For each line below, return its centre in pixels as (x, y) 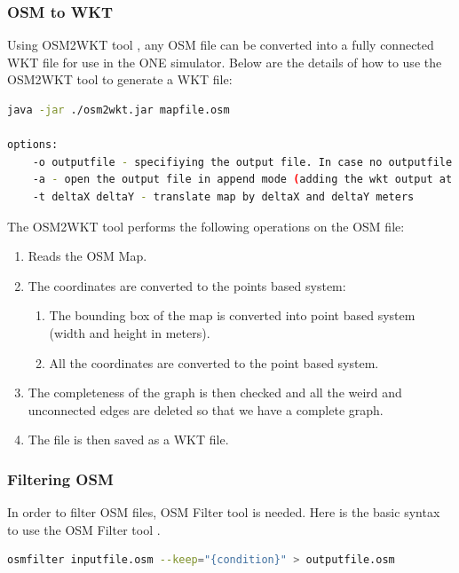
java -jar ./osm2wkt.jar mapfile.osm (119, 110)
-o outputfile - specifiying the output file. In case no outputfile (242, 162)
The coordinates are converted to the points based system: (187, 285)
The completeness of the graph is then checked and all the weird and (215, 392)
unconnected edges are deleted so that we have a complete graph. (206, 409)
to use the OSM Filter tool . (84, 529)
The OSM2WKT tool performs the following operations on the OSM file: (206, 226)
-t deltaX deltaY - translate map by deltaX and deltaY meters (223, 196)
